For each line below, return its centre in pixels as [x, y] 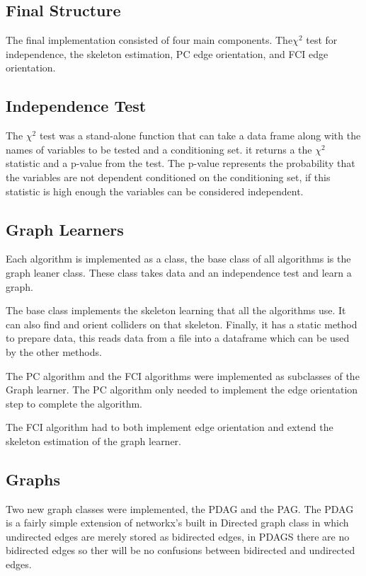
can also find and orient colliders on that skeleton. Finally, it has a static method [182, 324]
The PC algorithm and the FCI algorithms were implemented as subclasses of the [183, 375]
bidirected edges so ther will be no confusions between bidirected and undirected [181, 550]
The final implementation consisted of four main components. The [149, 40]
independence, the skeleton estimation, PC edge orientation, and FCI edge [167, 53]
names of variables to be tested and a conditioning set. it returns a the [159, 149]
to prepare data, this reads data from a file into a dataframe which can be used [178, 338]
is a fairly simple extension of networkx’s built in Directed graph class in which [177, 523]
